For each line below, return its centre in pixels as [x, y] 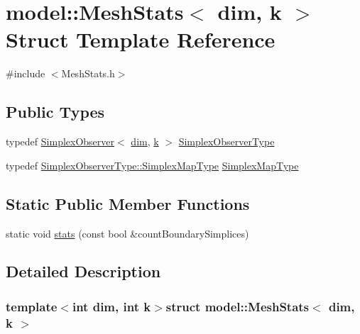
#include [26, 73]
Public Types [55, 112]
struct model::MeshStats [238, 306]
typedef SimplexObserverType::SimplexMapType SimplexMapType [152, 165]
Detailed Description [83, 271]
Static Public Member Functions [128, 203]
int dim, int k [111, 306]
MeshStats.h [88, 73]
